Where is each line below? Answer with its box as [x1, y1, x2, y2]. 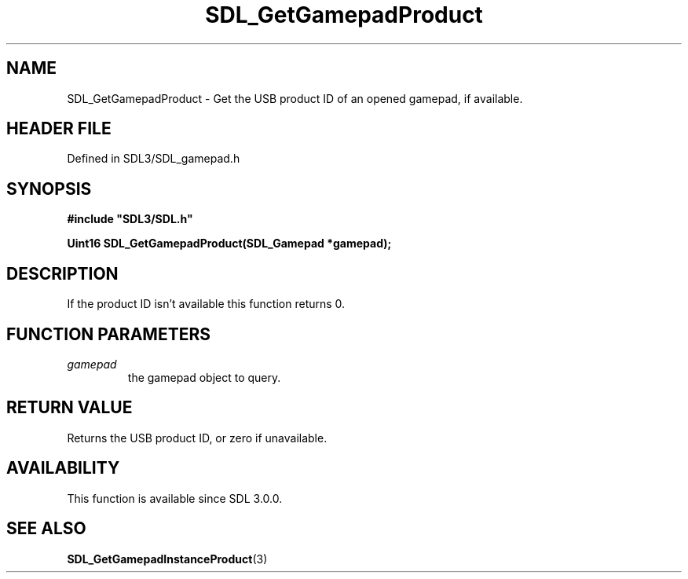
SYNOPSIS [6, 178, 92, 199]
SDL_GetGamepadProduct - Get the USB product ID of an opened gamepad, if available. [67, 91, 523, 105]
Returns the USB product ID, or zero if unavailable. [67, 431, 328, 445]
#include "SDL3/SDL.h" [67, 212, 193, 226]
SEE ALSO [6, 519, 86, 539]
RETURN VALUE [6, 398, 133, 418]
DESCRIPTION [6, 263, 119, 284]
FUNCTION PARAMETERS [6, 324, 210, 344]
